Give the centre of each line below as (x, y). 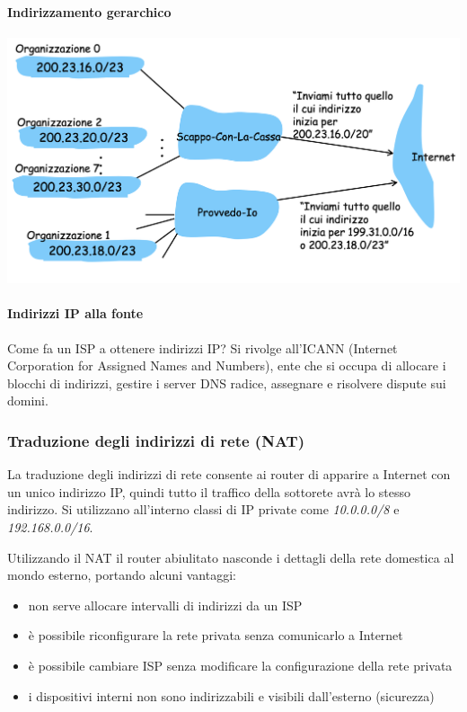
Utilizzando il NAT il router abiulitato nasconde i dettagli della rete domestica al (231, 557)
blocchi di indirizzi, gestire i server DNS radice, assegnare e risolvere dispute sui (227, 383)
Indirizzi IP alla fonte (75, 313)
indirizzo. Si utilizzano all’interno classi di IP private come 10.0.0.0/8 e (203, 509)
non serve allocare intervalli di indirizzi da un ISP (165, 605)
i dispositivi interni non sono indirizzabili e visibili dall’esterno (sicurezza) (231, 695)
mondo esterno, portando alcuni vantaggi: (122, 575)
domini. (28, 400)
